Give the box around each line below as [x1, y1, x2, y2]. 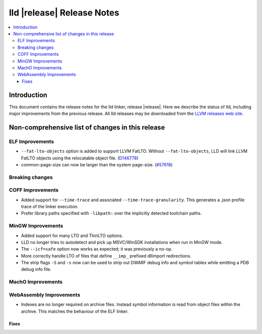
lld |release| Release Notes [9, 7, 119, 18]
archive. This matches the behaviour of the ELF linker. [21, 308, 129, 314]
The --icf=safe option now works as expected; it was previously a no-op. [21, 246, 173, 252]
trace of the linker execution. [21, 204, 79, 209]
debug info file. [21, 267, 52, 272]
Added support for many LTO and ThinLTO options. [21, 233, 123, 239]
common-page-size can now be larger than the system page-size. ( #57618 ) [21, 161, 173, 167]
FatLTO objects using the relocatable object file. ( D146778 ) [21, 155, 139, 161]
